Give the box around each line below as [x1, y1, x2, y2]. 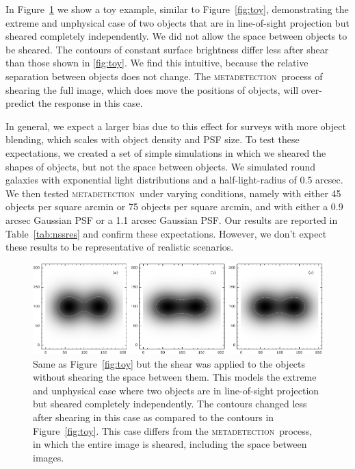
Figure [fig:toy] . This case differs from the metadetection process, [33, 423, 313, 438]
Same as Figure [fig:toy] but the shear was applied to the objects [33, 356, 306, 370]
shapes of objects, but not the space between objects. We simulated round [5, 159, 316, 173]
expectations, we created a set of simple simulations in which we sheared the [5, 145, 326, 160]
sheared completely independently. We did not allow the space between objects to [5, 29, 347, 43]
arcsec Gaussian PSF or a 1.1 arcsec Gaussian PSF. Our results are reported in [5, 212, 338, 227]
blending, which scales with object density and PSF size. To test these [5, 132, 300, 147]
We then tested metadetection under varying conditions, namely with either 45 [5, 186, 341, 200]
